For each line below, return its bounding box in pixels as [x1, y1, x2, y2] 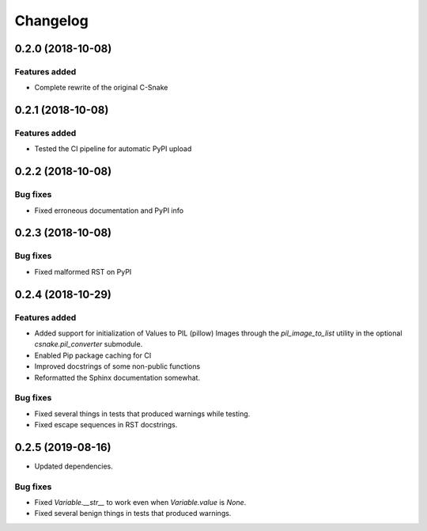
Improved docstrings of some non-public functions [34, 362, 201, 371]
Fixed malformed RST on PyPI [34, 267, 132, 276]
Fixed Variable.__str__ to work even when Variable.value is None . [34, 498, 247, 507]
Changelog [14, 12, 89, 29]
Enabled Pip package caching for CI [34, 351, 152, 360]
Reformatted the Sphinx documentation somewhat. [34, 373, 201, 382]
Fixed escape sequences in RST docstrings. [34, 420, 178, 430]
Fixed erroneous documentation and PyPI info [34, 206, 184, 215]
